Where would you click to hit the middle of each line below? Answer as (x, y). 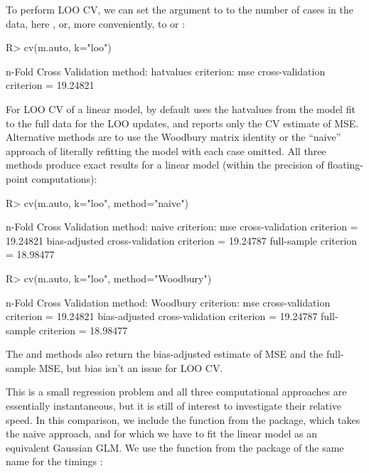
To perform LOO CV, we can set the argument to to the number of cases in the (180, 9)
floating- (345, 165)
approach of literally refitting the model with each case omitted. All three (166, 150)
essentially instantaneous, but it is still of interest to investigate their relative (174, 406)
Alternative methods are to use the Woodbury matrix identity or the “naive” (173, 137)
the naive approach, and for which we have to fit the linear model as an (162, 434)
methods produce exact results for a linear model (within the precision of (165, 165)
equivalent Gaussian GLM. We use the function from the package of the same (175, 447)
